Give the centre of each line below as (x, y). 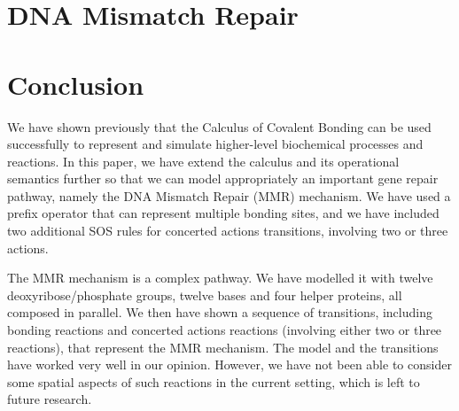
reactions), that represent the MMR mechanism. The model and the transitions (223, 347)
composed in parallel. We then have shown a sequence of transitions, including (220, 312)
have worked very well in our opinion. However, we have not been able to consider (229, 364)
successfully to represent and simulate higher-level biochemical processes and (215, 144)
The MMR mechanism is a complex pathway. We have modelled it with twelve (220, 278)
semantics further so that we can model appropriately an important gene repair (223, 178)
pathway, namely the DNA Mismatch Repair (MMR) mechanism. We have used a (229, 195)
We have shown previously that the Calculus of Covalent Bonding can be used (219, 126)
